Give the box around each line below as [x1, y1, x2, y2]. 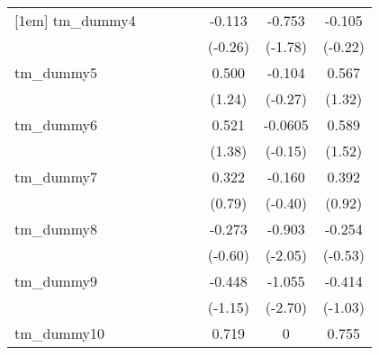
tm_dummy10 [14, 323, 105, 343]
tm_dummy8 [14, 218, 98, 239]
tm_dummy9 [14, 271, 98, 291]
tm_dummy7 [14, 166, 98, 187]
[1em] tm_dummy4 [14, 10, 136, 31]
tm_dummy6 [14, 114, 98, 135]
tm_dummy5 [14, 62, 98, 83]
